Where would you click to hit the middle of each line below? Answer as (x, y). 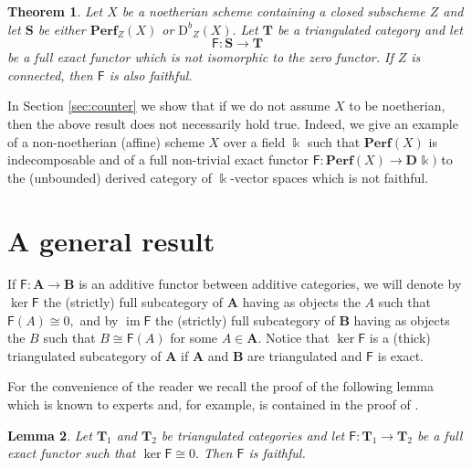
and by (99, 319)
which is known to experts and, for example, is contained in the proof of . (213, 404)
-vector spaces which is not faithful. (330, 177)
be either (62, 29)
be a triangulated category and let (370, 29)
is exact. (400, 355)
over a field (254, 141)
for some (194, 338)
